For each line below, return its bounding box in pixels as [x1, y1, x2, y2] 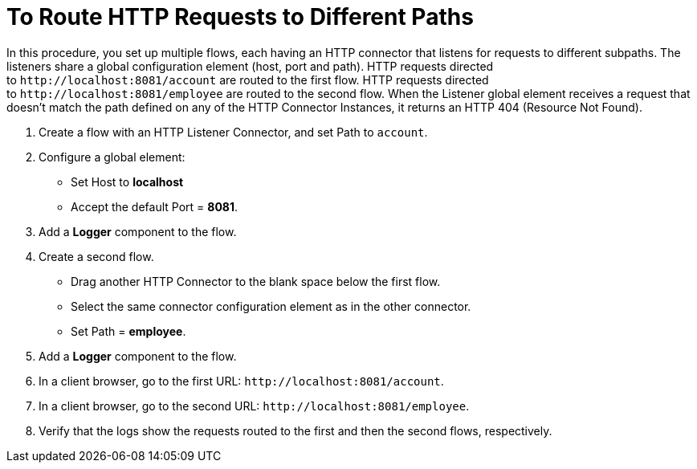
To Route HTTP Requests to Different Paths [6, 3, 474, 31]
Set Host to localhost [71, 174, 184, 189]
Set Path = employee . [71, 324, 186, 338]
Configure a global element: [39, 149, 185, 164]
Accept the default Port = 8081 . [71, 199, 238, 214]
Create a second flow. [39, 249, 154, 263]
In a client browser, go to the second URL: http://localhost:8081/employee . [39, 398, 470, 413]
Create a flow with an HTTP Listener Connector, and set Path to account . [39, 124, 428, 139]
